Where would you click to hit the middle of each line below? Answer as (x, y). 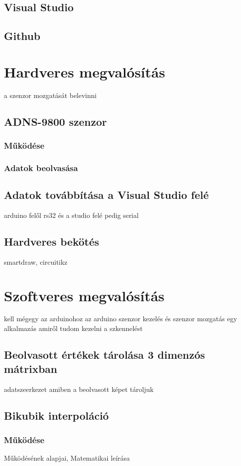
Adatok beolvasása (41, 167)
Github (22, 36)
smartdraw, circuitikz (36, 262)
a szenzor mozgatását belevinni (50, 95)
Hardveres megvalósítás (85, 71)
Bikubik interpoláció (56, 416)
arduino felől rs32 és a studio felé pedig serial (71, 215)
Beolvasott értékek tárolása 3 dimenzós (105, 355)
